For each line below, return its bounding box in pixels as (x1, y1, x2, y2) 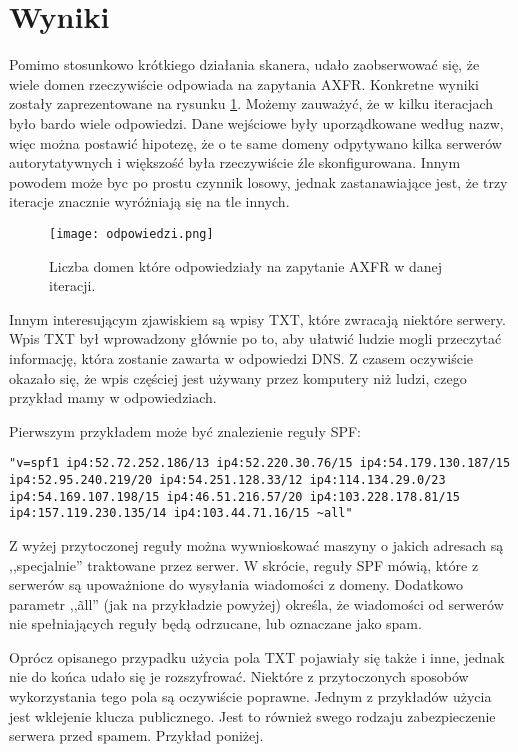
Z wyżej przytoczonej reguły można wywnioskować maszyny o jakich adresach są (9, 534, 504, 555)
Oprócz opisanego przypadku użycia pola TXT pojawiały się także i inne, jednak (9, 646, 505, 667)
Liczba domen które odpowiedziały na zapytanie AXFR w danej (49, 255, 443, 276)
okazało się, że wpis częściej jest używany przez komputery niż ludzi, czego (9, 367, 467, 388)
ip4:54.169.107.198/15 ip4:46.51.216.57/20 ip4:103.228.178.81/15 (9, 489, 461, 504)
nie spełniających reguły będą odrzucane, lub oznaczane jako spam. (9, 613, 422, 634)
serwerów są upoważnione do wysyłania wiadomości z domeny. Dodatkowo (9, 574, 464, 595)
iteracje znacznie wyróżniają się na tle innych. (9, 191, 290, 212)
